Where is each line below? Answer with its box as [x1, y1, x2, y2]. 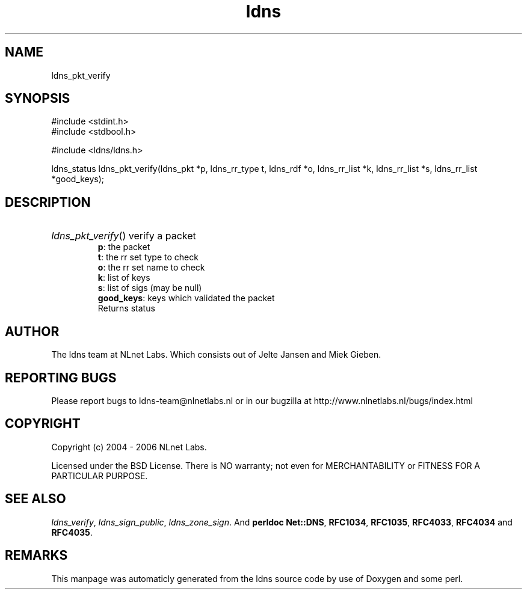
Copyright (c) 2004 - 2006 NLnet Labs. [51, 441, 207, 452]
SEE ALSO [5, 491, 66, 507]
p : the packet [97, 242, 150, 253]
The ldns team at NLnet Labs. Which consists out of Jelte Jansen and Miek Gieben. [51, 349, 381, 360]
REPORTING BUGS [5, 370, 117, 385]
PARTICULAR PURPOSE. [51, 470, 148, 481]
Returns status [97, 303, 155, 314]
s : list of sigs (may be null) [97, 283, 202, 293]
